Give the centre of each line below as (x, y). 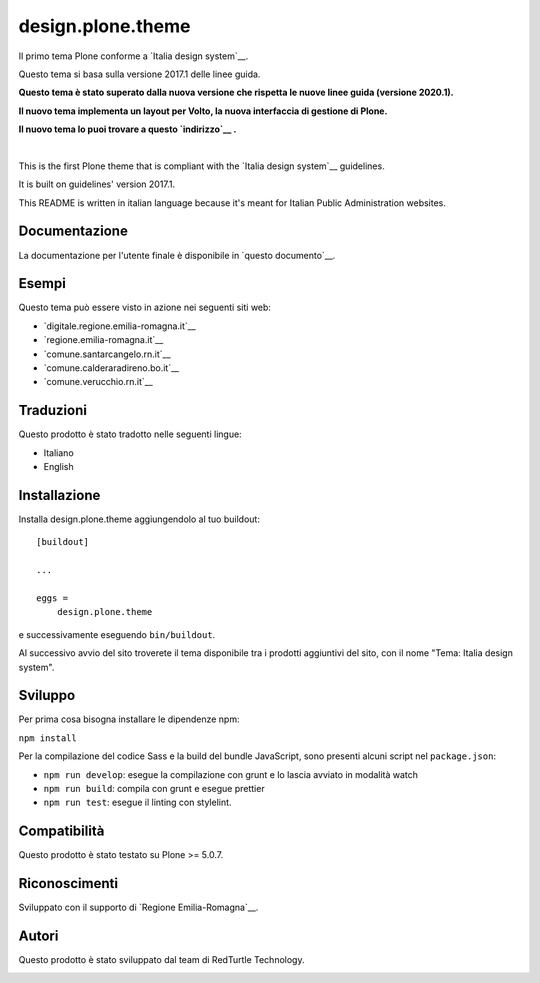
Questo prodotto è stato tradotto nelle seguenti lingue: (130, 434)
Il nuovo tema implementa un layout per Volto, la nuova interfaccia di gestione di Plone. (203, 111)
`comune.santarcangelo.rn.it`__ (107, 354)
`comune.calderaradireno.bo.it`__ (111, 368)
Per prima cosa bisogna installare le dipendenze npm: (129, 719)
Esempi (42, 283)
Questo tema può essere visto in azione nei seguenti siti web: (145, 307)
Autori (38, 936)
